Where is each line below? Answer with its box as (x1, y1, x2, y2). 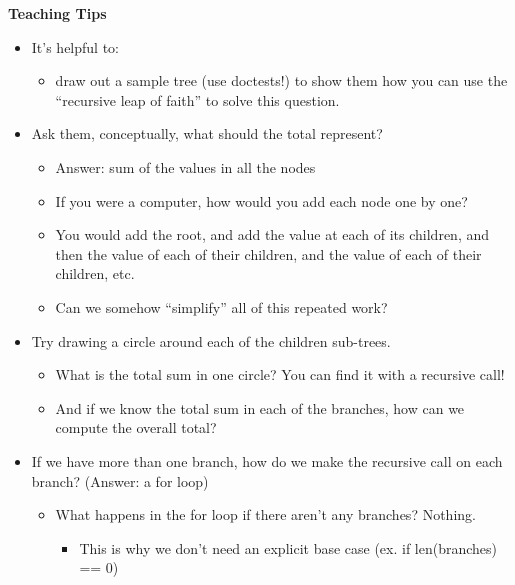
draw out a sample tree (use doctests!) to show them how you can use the (55, 70, 508, 91)
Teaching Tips (8, 3, 107, 23)
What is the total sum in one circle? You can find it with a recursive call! (55, 364, 505, 385)
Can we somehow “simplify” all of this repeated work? (55, 296, 388, 317)
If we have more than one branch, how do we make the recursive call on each (31, 450, 503, 471)
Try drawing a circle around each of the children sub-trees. (31, 330, 391, 351)
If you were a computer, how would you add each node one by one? (55, 190, 468, 211)
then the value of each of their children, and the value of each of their (55, 243, 482, 264)
